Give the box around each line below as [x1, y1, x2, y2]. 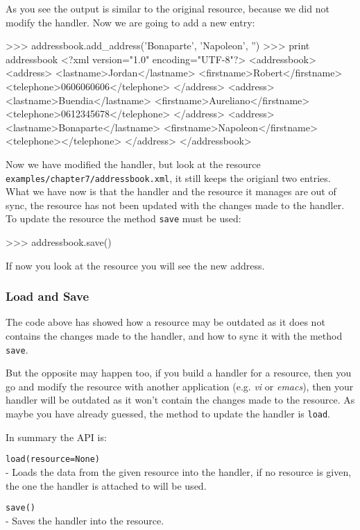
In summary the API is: [6, 429, 107, 444]
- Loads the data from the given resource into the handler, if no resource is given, [6, 464, 352, 479]
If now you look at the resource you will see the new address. [6, 258, 265, 272]
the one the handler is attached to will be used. [6, 478, 207, 492]
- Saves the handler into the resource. [6, 513, 164, 527]
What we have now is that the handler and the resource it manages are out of [6, 184, 336, 199]
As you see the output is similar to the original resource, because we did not [6, 1, 329, 15]
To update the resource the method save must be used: [6, 211, 241, 226]
